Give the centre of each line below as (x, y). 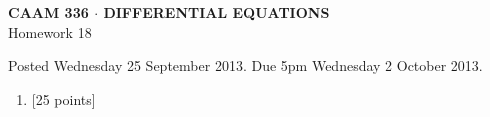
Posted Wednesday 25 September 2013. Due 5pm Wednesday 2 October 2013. (245, 65)
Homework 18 (50, 31)
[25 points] (63, 98)
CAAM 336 (48, 12)
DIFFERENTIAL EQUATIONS (216, 12)
